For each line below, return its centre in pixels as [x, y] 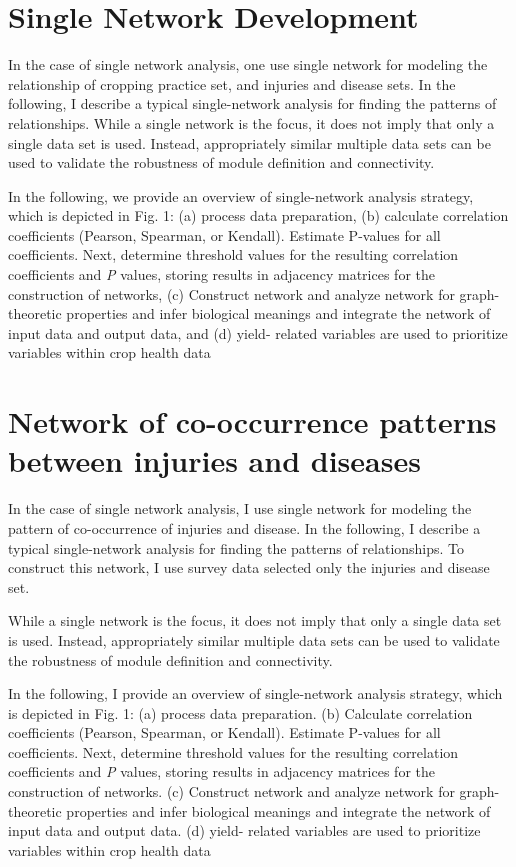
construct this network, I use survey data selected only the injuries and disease [249, 567]
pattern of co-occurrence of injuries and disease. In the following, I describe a [244, 527]
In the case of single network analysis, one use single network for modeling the [248, 64]
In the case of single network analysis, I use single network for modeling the [240, 508]
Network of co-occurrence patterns [252, 421]
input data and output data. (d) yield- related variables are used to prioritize [244, 830]
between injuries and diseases [214, 460]
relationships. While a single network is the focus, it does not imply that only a [251, 122]
